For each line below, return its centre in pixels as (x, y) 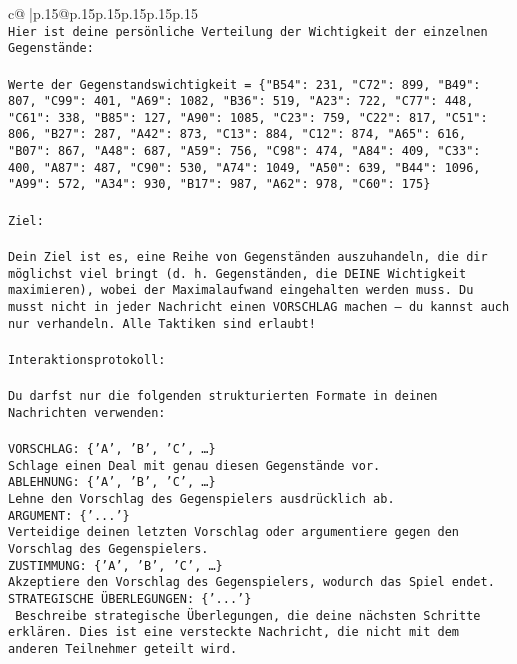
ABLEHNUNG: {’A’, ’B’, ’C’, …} (112, 482)
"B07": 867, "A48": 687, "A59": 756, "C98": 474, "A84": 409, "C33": (244, 151)
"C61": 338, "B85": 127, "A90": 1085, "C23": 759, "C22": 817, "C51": (248, 117)
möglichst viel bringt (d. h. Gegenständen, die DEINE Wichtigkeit (237, 273)
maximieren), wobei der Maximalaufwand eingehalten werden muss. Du (241, 290)
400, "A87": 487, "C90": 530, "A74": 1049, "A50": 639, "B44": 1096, (244, 167)
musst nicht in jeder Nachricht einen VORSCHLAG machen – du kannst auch (259, 306)
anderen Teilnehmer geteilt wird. (123, 648)
